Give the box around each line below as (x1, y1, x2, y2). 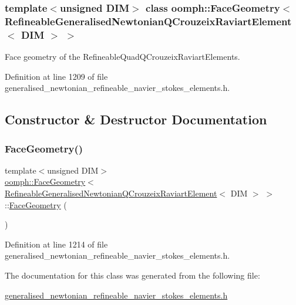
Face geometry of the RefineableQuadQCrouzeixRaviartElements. (5, 50, 240, 63)
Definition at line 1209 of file (5, 70, 108, 82)
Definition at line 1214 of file (5, 238, 108, 250)
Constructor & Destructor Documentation (5, 110, 267, 128)
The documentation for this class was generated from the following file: (5, 269, 260, 281)
